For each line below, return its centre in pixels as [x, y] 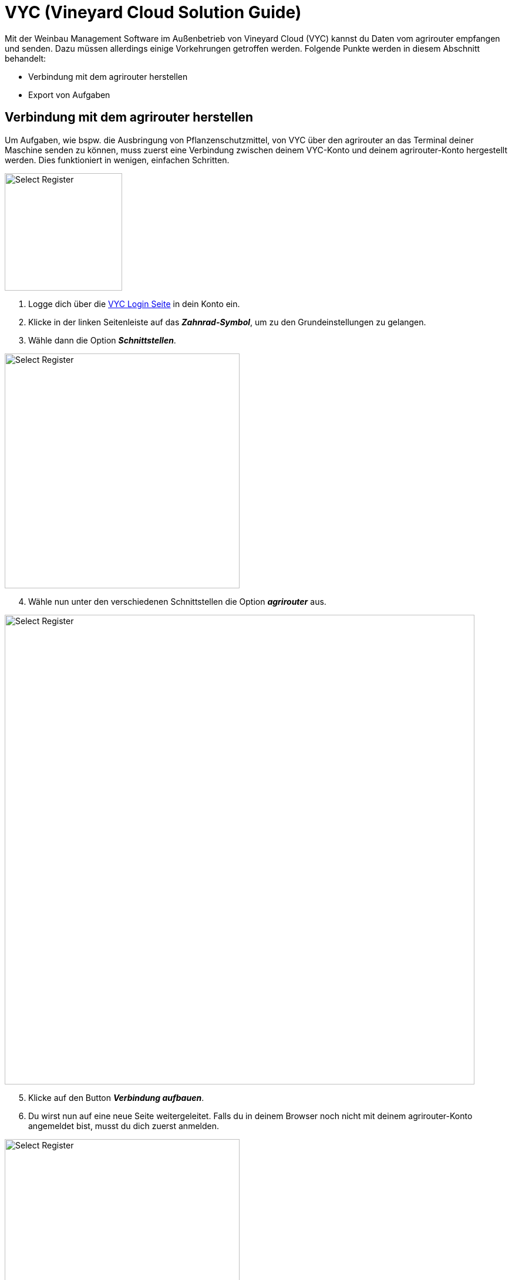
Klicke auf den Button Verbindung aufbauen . [116, 1097]
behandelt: [26, 58]
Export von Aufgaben [69, 95]
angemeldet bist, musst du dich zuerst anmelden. [124, 1126]
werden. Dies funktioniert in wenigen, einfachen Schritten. [117, 160]
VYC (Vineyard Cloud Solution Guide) [153, 12]
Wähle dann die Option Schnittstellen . [102, 340]
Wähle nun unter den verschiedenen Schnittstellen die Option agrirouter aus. [177, 601]
